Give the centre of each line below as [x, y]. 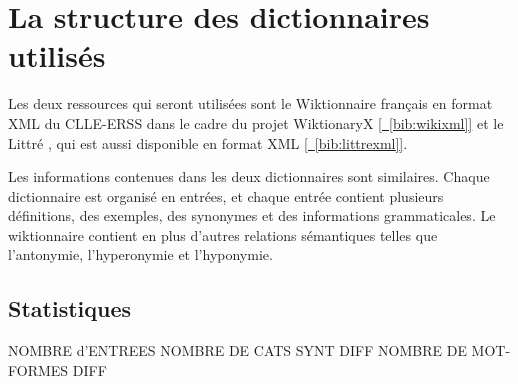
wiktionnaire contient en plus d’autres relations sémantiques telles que [223, 234]
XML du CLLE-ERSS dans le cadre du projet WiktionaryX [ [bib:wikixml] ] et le [256, 122]
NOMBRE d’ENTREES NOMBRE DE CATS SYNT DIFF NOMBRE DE [237, 350]
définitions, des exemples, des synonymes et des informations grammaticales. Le [252, 215]
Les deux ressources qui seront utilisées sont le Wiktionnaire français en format [250, 103]
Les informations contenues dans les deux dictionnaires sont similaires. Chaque [249, 176]
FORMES [38, 369]
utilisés [57, 55]
